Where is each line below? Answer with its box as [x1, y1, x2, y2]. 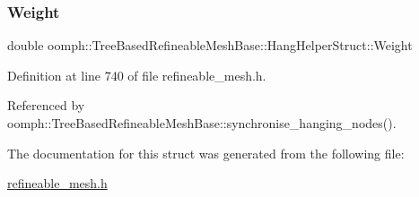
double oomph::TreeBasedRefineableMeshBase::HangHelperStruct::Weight [7, 36, 413, 55]
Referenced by [7, 96, 85, 115]
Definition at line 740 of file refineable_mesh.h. [7, 65, 266, 84]
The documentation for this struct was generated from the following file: [7, 143, 405, 162]
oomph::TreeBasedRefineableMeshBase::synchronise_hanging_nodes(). [7, 114, 397, 132]
